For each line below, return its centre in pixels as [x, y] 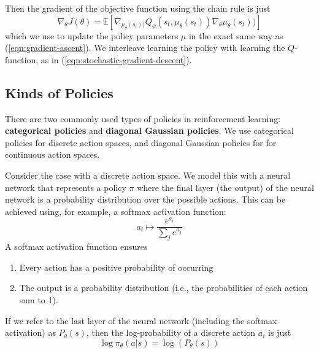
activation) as [30, 332]
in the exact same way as [236, 35]
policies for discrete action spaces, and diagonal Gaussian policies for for [141, 142]
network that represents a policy [66, 187]
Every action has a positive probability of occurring [116, 267]
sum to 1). [39, 300]
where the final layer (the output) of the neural [225, 187]
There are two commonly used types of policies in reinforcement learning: [143, 118]
